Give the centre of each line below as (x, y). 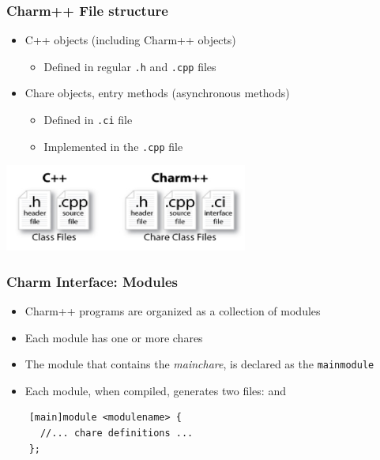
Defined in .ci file (88, 120)
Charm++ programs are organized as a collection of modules (173, 310)
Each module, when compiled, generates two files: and (155, 390)
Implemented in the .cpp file (113, 146)
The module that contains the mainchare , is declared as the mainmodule (199, 364)
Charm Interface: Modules (92, 281)
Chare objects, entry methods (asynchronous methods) (157, 93)
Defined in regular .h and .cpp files (130, 66)
